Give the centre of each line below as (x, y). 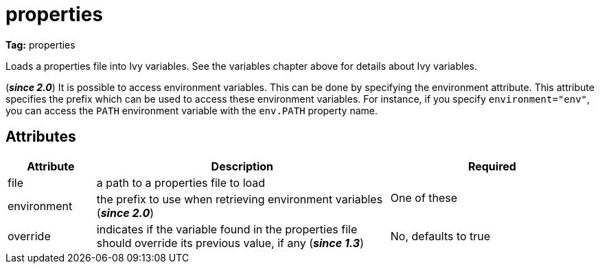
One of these (424, 197)
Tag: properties (41, 44)
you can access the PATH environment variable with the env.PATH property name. (192, 110)
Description (242, 166)
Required (492, 166)
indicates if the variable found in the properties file (227, 229)
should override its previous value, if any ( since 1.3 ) (230, 243)
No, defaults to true (440, 236)
